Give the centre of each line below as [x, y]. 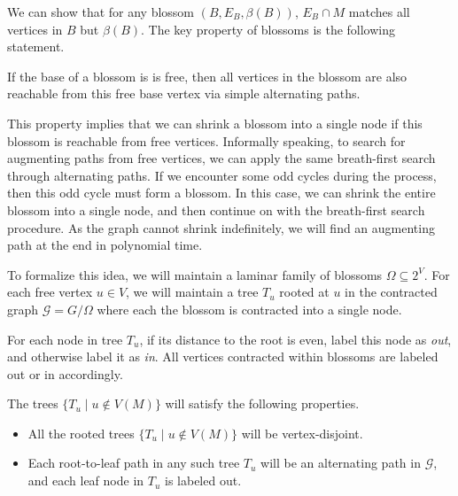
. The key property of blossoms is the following [268, 29]
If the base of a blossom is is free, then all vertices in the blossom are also [207, 76]
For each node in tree [65, 339]
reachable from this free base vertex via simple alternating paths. [184, 93]
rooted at [304, 292]
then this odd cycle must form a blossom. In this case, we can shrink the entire [221, 193]
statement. [36, 46]
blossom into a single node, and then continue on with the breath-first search [216, 209]
